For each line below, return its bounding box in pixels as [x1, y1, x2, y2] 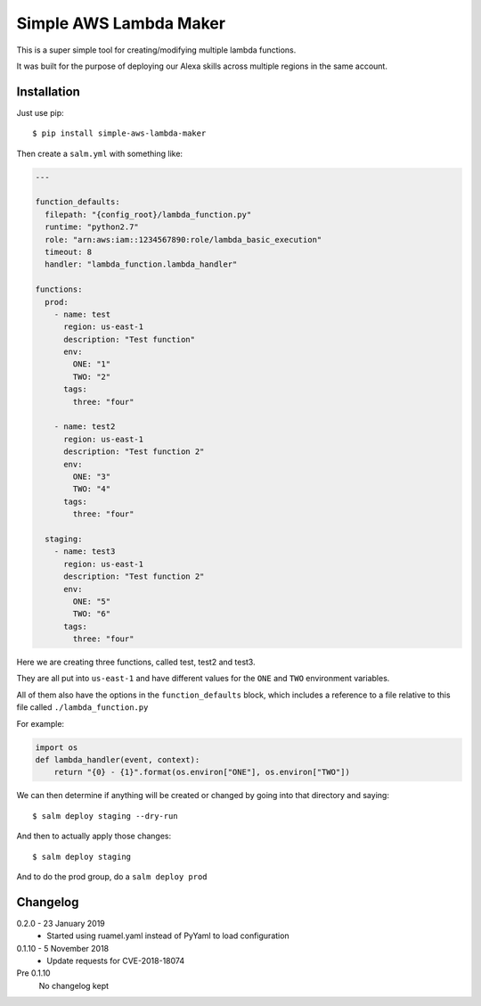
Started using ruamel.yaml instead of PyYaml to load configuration [46, 930, 289, 941]
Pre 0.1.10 [16, 968, 51, 978]
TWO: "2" [72, 371, 111, 382]
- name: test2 [53, 422, 116, 432]
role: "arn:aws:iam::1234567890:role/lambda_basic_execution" [45, 235, 322, 244]
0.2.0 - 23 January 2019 [16, 918, 106, 928]
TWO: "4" [72, 484, 111, 494]
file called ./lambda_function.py [16, 702, 149, 713]
